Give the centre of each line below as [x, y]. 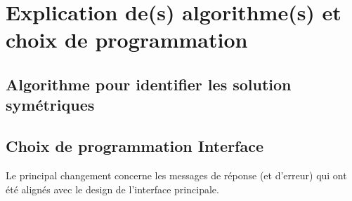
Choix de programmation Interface [135, 146]
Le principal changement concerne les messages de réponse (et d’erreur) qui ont [176, 175]
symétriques [50, 105]
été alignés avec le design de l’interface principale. [112, 189]
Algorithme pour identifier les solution [149, 84]
